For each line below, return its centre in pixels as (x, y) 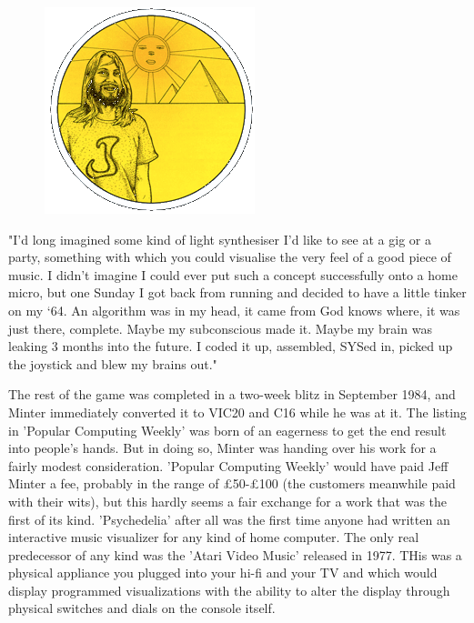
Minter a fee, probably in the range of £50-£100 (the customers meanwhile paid (232, 483)
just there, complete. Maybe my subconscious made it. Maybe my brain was (220, 328)
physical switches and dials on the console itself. (142, 608)
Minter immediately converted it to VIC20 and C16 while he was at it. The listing (237, 412)
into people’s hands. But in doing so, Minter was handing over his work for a (222, 448)
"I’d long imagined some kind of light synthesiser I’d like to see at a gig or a (220, 239)
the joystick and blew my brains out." (113, 363)
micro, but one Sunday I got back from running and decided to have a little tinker (237, 292)
